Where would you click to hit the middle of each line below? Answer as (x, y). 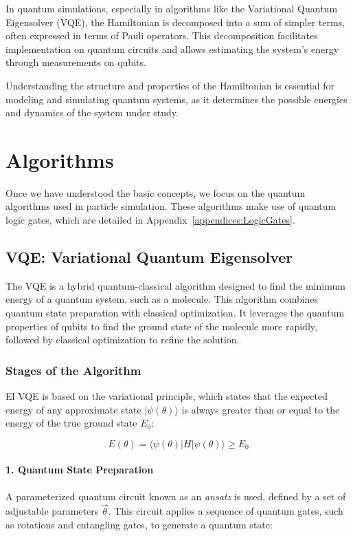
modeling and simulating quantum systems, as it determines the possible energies (176, 99)
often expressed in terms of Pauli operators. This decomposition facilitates (162, 35)
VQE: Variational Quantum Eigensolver (149, 257)
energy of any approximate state (73, 409)
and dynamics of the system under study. (92, 112)
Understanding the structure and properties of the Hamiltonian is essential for (170, 85)
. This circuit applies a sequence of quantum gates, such (226, 511)
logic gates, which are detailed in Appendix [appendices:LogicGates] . (150, 220)
